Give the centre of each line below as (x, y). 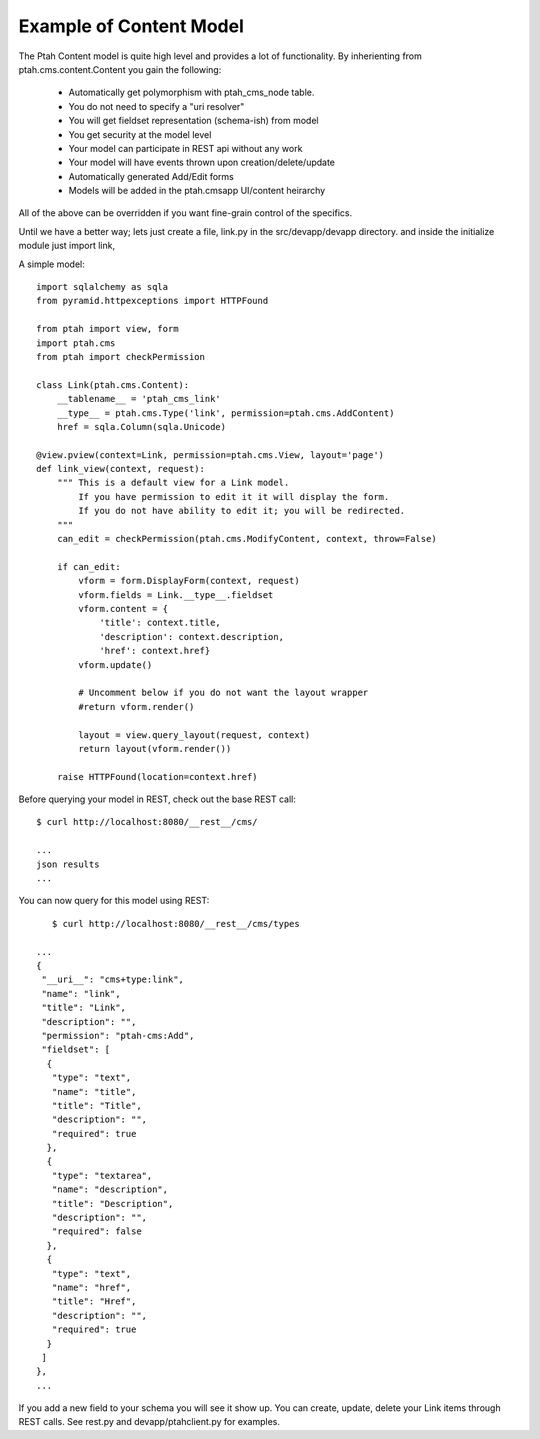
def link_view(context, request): (120, 469)
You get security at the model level (140, 134)
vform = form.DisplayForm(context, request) (189, 581)
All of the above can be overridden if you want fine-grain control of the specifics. (185, 213)
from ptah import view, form (107, 329)
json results (68, 864)
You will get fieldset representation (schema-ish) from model (193, 121)
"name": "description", (110, 1189)
